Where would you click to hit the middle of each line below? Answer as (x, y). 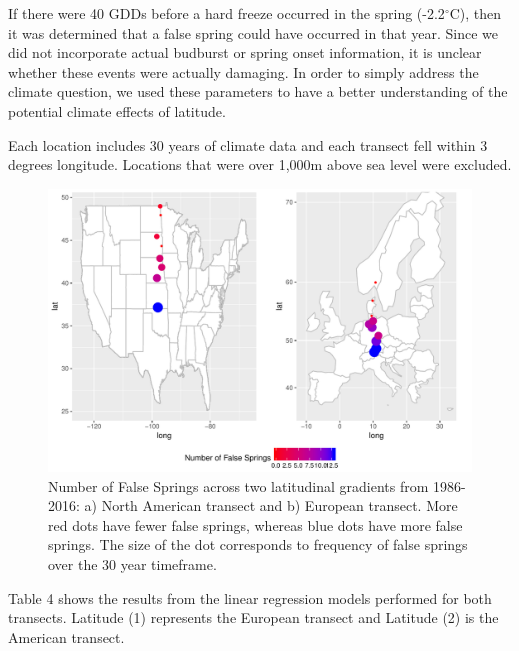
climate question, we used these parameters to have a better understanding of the (258, 91)
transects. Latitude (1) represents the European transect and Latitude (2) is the (253, 617)
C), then (475, 13)
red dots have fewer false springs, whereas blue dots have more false (255, 524)
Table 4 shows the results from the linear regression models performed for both (250, 597)
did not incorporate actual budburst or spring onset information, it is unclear (245, 52)
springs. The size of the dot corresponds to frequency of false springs (258, 544)
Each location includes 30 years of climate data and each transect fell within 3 (248, 144)
